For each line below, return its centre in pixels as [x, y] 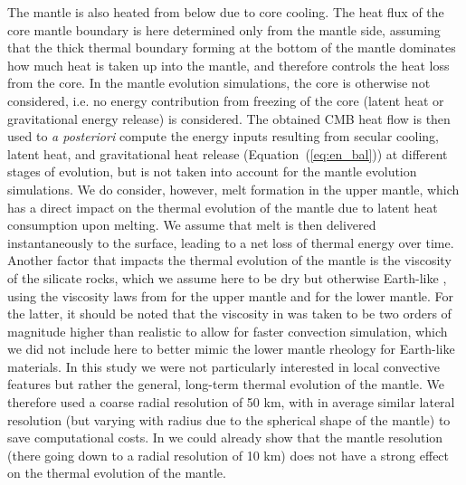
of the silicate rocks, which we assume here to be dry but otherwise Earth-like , [227, 277]
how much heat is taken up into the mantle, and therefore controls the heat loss [228, 65]
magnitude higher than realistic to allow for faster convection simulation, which [228, 331]
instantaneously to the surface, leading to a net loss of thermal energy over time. [231, 242]
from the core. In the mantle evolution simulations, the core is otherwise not [219, 83]
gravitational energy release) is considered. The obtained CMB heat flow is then [229, 118]
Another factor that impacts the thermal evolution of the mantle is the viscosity [229, 260]
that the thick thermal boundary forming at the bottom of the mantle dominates [232, 48]
